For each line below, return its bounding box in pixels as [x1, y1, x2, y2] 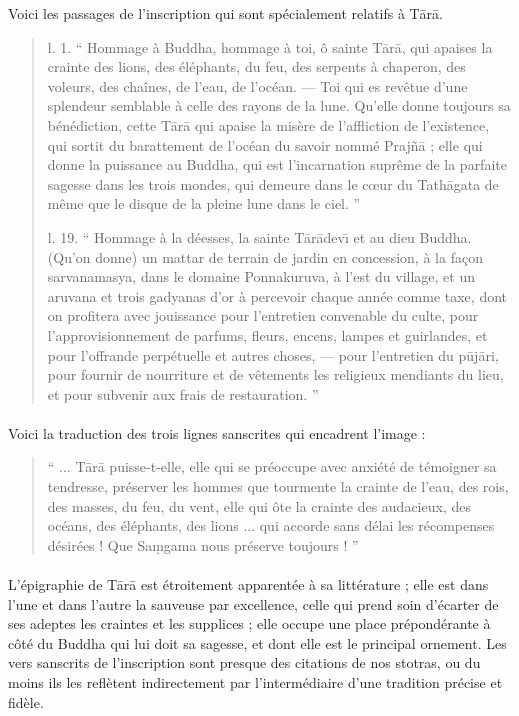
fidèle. [8, 691, 44, 712]
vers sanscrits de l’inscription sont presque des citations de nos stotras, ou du [8, 652, 481, 673]
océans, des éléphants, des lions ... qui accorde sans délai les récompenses [47, 515, 495, 536]
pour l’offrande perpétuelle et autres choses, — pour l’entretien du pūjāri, [47, 344, 499, 365]
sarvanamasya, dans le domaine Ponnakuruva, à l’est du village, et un [47, 266, 476, 287]
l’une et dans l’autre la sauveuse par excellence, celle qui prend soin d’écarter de [8, 593, 499, 614]
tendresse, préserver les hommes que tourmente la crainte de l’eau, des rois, [47, 476, 509, 497]
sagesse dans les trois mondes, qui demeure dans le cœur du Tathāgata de [47, 173, 499, 194]
